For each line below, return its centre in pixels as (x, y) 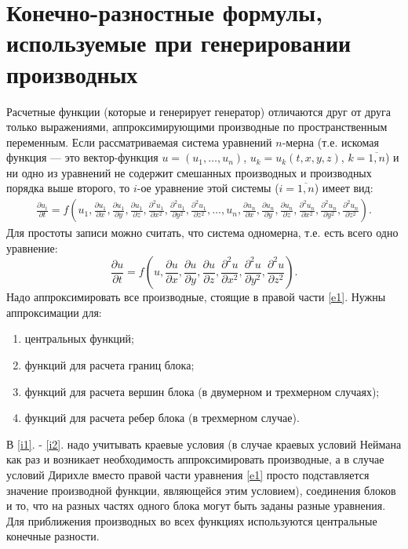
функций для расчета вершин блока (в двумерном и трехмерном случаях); (202, 391)
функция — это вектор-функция (82, 157)
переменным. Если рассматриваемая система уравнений (139, 142)
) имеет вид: (344, 188)
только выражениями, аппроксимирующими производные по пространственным (197, 127)
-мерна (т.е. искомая (330, 142)
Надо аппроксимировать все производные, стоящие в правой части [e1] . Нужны (196, 297)
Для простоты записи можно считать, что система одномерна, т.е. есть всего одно (202, 233)
